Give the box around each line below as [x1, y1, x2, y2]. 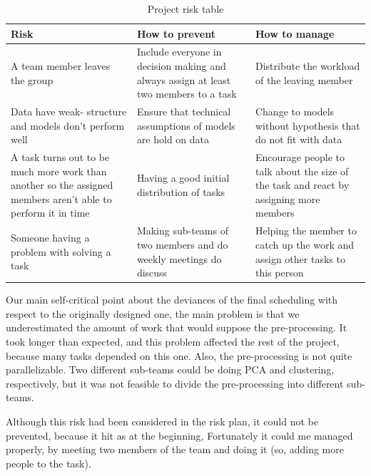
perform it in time [11, 205, 90, 220]
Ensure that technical [136, 104, 231, 119]
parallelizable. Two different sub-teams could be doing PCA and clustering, [6, 362, 335, 377]
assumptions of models [136, 118, 235, 133]
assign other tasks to [255, 251, 345, 266]
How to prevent [136, 26, 215, 41]
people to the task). [6, 455, 91, 470]
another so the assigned [11, 177, 113, 192]
